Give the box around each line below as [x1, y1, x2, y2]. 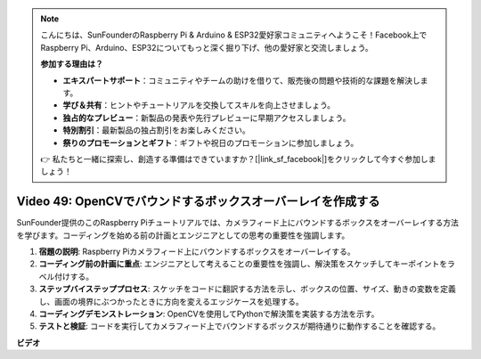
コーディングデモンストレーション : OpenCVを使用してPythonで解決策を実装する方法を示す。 [38, 308, 379, 319]
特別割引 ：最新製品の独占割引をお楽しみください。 [62, 125, 250, 135]
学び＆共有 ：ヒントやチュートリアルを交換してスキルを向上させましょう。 [62, 100, 336, 110]
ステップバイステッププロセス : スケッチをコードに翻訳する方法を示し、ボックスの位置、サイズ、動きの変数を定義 [38, 283, 456, 294]
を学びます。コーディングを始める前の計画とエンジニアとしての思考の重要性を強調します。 [16, 230, 350, 241]
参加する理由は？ [40, 59, 103, 69]
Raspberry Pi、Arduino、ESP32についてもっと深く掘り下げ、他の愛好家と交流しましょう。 [40, 42, 373, 53]
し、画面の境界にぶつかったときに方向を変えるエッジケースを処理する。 [38, 296, 304, 306]
